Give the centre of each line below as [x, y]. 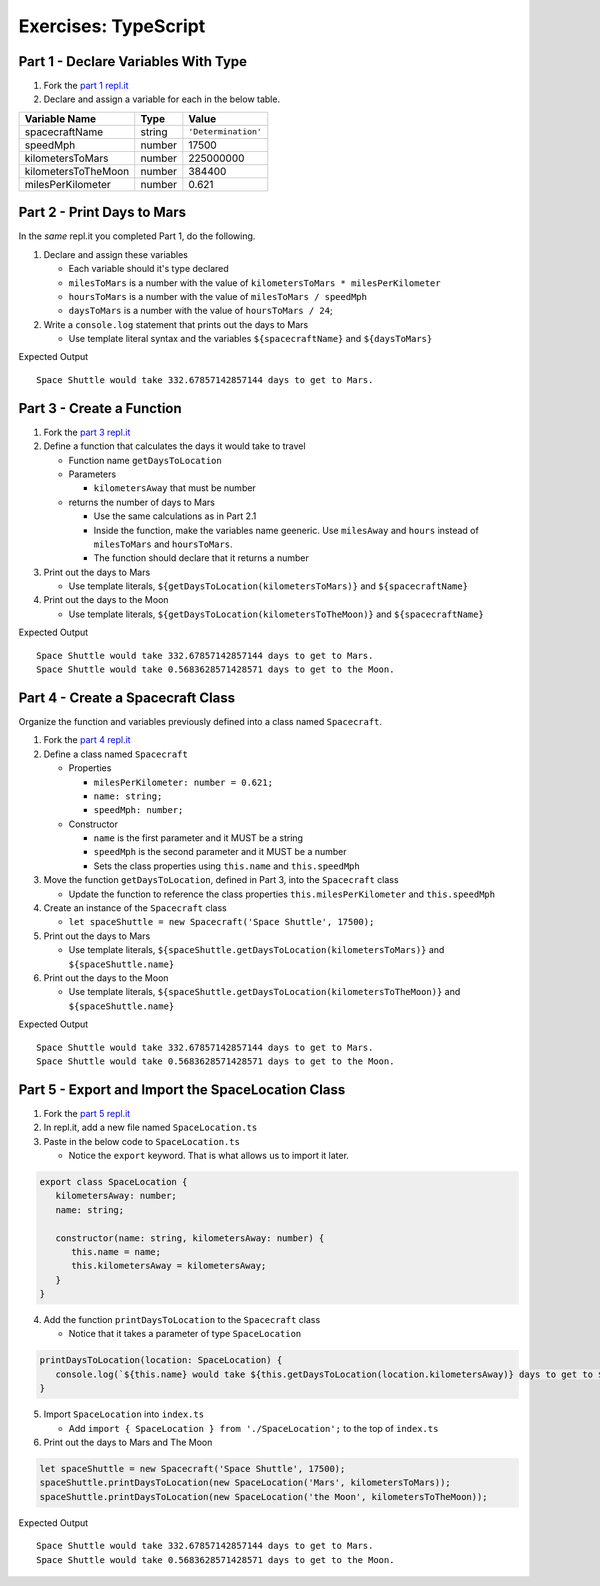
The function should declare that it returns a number [201, 558]
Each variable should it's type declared [148, 269]
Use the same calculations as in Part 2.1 [175, 516]
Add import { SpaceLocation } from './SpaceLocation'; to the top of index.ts [253, 1428]
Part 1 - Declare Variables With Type [133, 61]
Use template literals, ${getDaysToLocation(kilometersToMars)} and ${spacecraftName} [268, 586]
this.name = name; [116, 1251]
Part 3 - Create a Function [100, 408]
